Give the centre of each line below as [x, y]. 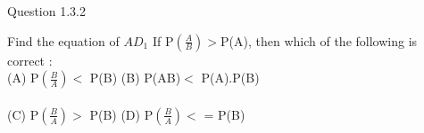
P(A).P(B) [230, 78]
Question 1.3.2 [46, 11]
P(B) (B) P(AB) [135, 78]
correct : [30, 60]
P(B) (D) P [121, 114]
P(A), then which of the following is [319, 40]
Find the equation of [63, 40]
